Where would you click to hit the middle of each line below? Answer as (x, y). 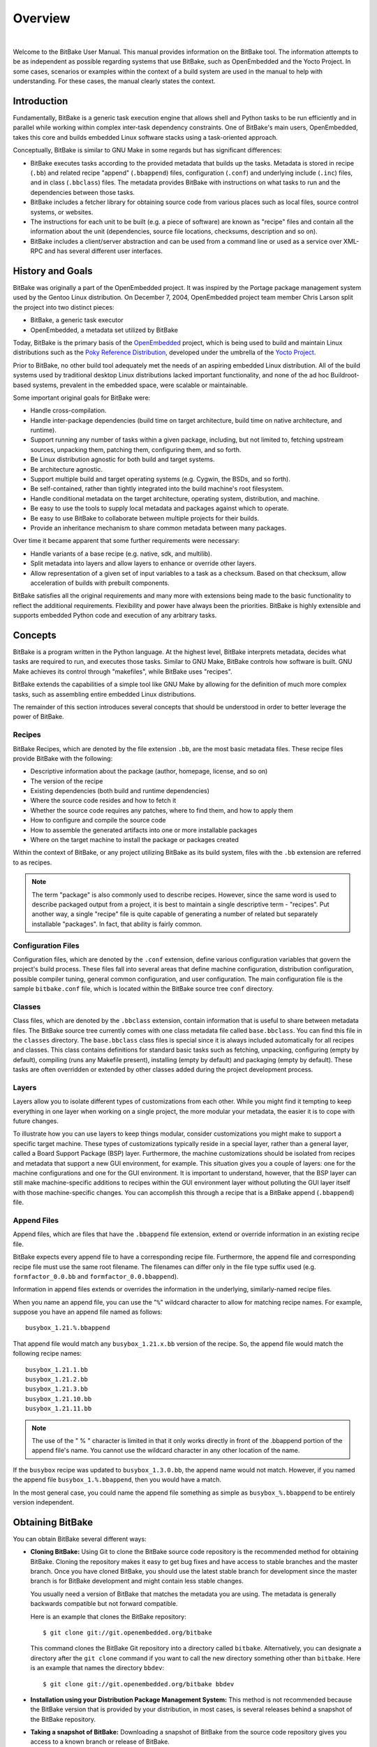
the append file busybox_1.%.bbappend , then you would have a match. (117, 1480)
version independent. (44, 1502)
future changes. (36, 1121)
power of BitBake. (38, 717)
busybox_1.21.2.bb (57, 1379)
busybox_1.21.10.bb (59, 1399)
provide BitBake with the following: (63, 758)
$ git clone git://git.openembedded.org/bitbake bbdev (139, 1684)
